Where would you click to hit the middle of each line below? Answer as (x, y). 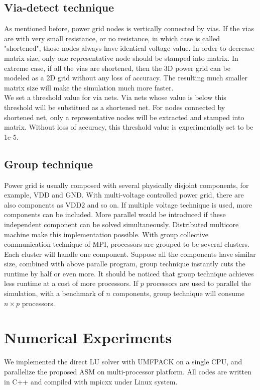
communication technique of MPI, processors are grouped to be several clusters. (127, 244)
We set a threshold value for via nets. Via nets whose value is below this (115, 97)
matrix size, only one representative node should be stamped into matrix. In (121, 58)
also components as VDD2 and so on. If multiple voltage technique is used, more (128, 204)
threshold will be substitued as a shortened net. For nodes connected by (115, 107)
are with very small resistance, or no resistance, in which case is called (112, 38)
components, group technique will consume (178, 293)
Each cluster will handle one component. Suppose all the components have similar (130, 254)
